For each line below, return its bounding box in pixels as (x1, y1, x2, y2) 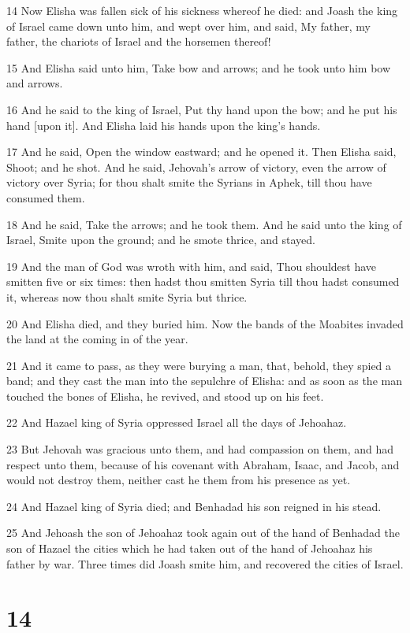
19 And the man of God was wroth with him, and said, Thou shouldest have (6, 257, 377, 274)
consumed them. (6, 189, 85, 205)
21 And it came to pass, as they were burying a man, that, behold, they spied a (6, 357, 392, 373)
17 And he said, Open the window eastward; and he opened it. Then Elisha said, (6, 143, 397, 160)
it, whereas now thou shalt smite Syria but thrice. (6, 288, 248, 305)
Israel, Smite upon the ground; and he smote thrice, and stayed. (6, 231, 315, 248)
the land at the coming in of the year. (6, 331, 188, 347)
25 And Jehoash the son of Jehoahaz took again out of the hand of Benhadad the (6, 524, 400, 541)
